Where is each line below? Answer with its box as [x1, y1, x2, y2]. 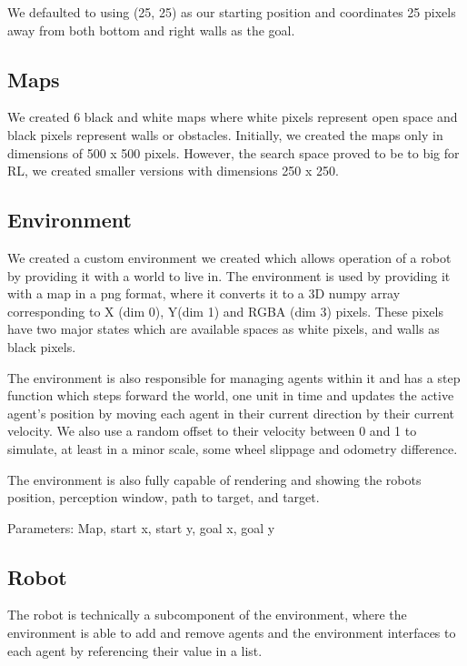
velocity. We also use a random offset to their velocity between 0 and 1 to [7, 421, 417, 440]
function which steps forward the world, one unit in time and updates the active [7, 386, 454, 405]
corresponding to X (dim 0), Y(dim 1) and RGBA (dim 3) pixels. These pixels [7, 301, 443, 320]
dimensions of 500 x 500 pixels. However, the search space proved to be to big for [7, 143, 460, 162]
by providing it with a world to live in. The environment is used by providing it [7, 266, 451, 285]
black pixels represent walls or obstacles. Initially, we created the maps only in [7, 125, 443, 144]
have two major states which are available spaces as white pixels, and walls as [7, 319, 440, 338]
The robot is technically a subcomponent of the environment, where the [7, 605, 407, 624]
